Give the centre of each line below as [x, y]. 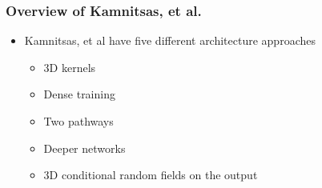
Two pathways [78, 121]
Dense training [79, 94]
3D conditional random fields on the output [151, 175]
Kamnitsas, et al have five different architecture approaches [170, 40]
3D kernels [70, 67]
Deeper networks [85, 148]
